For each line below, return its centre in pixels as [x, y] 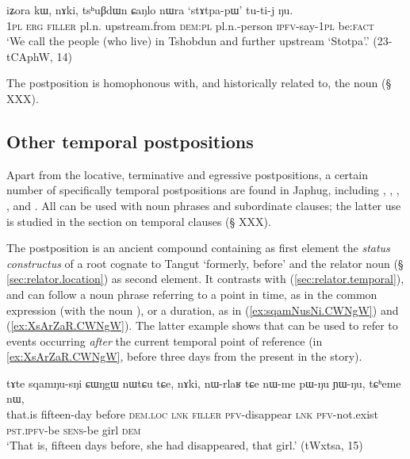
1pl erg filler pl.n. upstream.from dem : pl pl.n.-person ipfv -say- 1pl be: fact [190, 25]
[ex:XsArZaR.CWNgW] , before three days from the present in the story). [184, 356]
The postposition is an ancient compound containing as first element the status [198, 248]
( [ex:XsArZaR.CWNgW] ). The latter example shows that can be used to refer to [202, 325]
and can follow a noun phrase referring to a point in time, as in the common [192, 294]
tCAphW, [30, 56]
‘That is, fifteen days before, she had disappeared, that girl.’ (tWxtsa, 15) [185, 445]
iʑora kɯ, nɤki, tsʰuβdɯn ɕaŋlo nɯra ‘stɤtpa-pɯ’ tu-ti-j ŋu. [150, 10]
